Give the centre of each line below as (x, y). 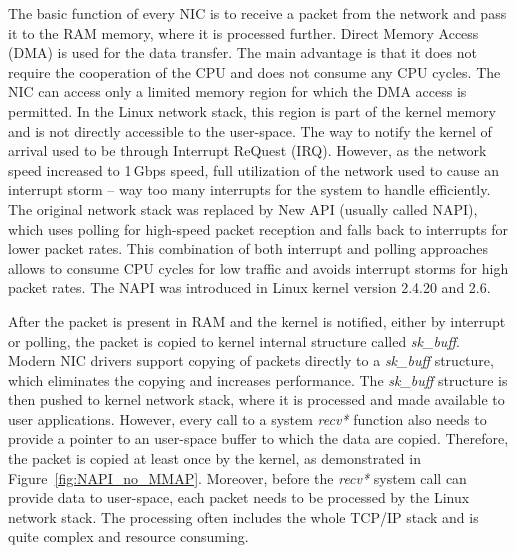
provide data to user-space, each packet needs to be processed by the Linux (239, 497)
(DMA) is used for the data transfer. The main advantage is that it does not (242, 52)
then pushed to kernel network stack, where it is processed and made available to (256, 399)
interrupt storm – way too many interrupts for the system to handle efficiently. (249, 189)
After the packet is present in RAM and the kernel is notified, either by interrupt (257, 320)
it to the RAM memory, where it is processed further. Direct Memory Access (243, 32)
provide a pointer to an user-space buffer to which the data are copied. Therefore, (258, 438)
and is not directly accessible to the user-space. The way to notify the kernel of (250, 130)
